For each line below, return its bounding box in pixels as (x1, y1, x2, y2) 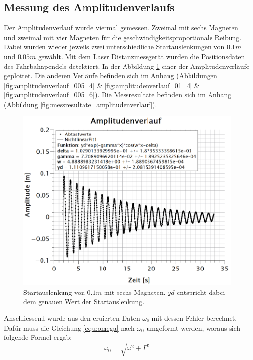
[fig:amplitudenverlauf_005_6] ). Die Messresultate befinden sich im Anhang (4, 90, 232, 100)
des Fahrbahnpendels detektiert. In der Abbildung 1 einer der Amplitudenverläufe (4, 61, 249, 71)
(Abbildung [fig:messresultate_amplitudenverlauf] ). (4, 99, 157, 109)
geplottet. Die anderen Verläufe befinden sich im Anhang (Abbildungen (4, 70, 217, 81)
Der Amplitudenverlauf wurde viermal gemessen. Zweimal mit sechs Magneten (4, 22, 238, 33)
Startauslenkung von (23, 287, 85, 297)
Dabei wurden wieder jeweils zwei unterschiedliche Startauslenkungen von (4, 42, 225, 52)
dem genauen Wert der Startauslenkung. (23, 296, 145, 307)
